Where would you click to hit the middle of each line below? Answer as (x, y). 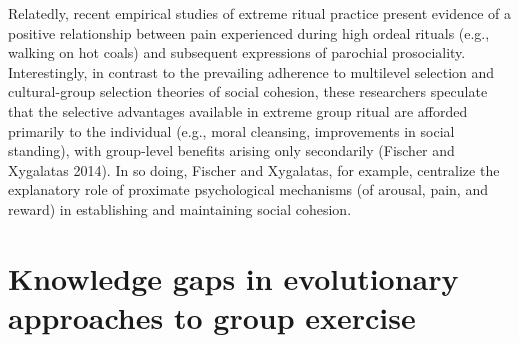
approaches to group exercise (212, 316)
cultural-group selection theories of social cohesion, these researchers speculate (248, 91)
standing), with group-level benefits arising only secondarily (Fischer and (231, 150)
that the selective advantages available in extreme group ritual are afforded (238, 110)
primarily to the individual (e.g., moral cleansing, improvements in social (231, 130)
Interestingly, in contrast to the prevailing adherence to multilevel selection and (251, 71)
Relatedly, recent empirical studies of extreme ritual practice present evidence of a (260, 13)
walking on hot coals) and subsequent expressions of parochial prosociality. (237, 52)
